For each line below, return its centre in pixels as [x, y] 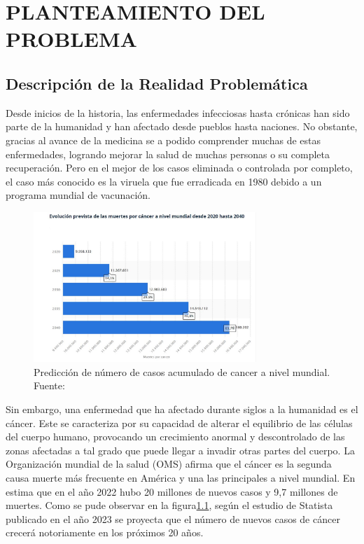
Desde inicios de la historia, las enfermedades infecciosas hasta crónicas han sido [178, 112]
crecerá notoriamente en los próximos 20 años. [105, 532]
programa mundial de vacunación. [78, 195]
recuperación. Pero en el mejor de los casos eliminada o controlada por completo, [179, 168]
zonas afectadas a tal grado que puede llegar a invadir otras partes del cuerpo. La [180, 450]
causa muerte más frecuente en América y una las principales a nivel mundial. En [181, 477]
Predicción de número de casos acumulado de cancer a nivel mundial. [182, 371]
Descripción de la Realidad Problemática [157, 83]
